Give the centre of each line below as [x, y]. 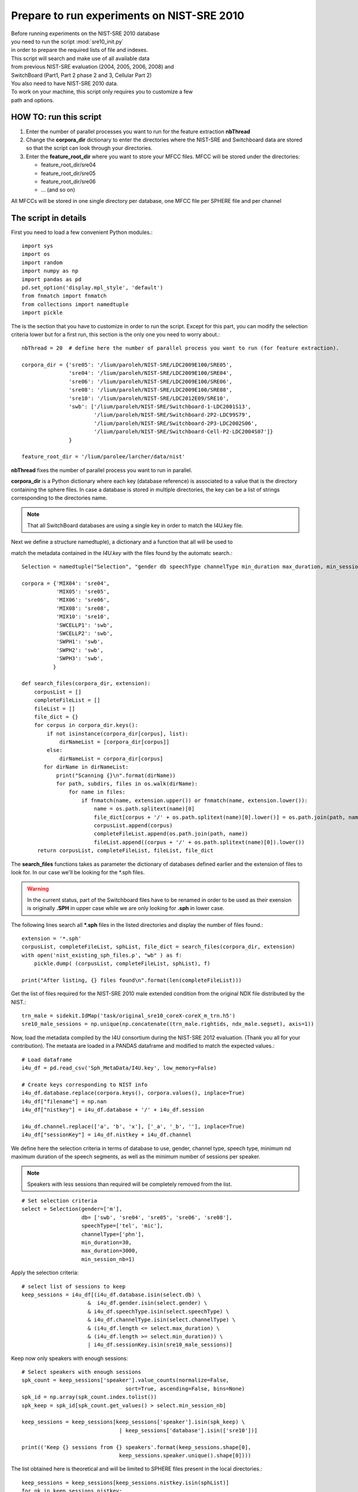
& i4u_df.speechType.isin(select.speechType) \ [158, 1311]
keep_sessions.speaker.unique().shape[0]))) [185, 1455]
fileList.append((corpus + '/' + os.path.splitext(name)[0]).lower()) [199, 842]
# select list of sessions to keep [74, 1286]
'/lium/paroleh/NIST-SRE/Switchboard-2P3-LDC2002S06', [175, 423]
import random [42, 262]
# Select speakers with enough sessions [81, 1372]
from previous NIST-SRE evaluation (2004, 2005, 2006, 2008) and [92, 67]
